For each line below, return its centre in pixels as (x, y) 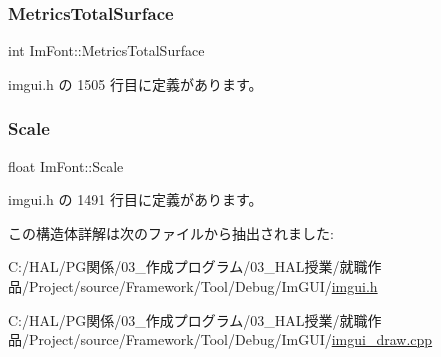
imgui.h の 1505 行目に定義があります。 (135, 83)
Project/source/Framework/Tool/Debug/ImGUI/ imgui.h (203, 286)
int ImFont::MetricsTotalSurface (106, 50)
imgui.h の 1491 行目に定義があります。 (135, 199)
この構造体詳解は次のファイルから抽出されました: (171, 232)
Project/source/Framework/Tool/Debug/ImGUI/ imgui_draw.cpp (230, 339)
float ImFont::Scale (66, 165)
